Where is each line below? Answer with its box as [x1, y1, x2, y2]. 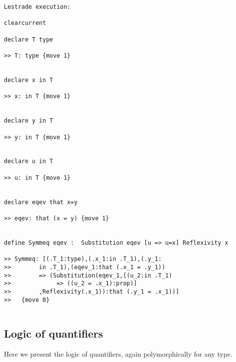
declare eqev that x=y [4, 198, 78, 206]
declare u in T [4, 158, 53, 165]
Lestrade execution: [4, 3, 71, 10]
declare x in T [4, 76, 53, 84]
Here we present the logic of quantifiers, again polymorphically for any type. [4, 349, 233, 359]
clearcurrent [4, 20, 46, 27]
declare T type [4, 36, 53, 43]
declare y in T [4, 117, 53, 125]
